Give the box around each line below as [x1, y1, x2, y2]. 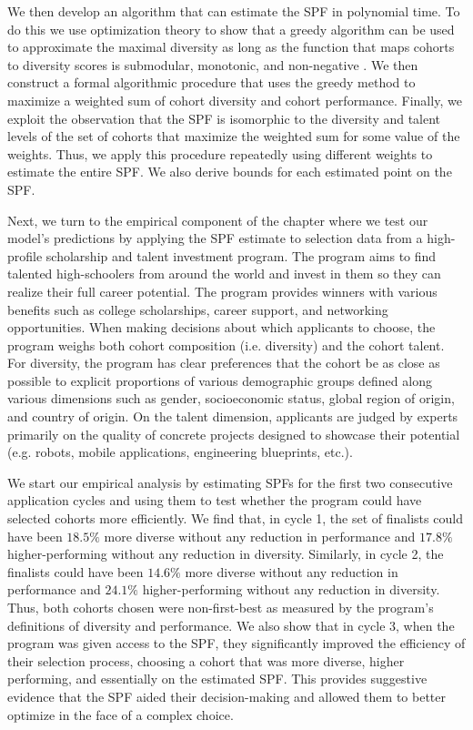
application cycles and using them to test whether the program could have [7, 491, 422, 510]
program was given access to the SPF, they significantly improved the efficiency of [7, 634, 466, 653]
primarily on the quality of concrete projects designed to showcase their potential [7, 424, 460, 443]
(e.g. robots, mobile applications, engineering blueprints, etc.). [7, 442, 353, 461]
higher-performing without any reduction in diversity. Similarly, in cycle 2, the [7, 544, 444, 563]
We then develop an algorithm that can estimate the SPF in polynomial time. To [7, 2, 460, 20]
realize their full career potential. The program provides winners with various [7, 281, 438, 300]
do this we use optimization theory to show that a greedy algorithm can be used [7, 19, 455, 38]
